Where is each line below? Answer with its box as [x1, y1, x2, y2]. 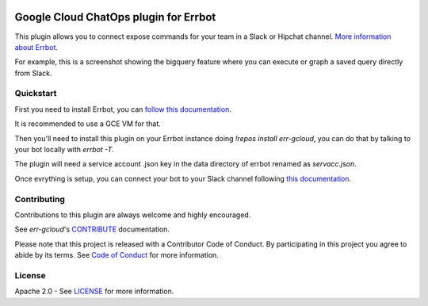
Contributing [14, 193, 65, 205]
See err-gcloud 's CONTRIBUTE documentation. [14, 224, 170, 234]
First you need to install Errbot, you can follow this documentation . [14, 104, 231, 114]
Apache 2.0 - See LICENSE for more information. [14, 286, 174, 296]
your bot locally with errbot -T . [14, 145, 115, 154]
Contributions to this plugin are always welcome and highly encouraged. [14, 210, 251, 220]
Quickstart [14, 88, 57, 99]
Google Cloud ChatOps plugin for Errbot [14, 10, 216, 24]
